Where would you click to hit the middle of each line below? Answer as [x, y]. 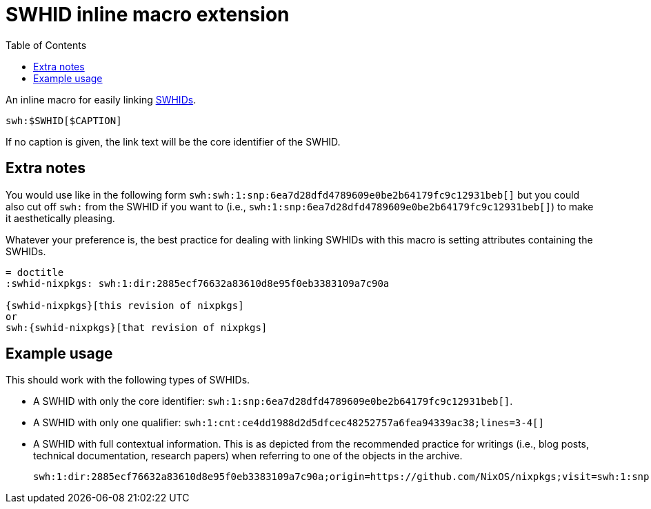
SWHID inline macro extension [148, 14]
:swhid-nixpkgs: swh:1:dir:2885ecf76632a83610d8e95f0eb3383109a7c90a [198, 283]
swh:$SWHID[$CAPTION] [64, 120]
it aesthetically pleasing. [60, 218]
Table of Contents [46, 45]
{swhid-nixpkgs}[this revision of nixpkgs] [125, 305]
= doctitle [35, 272]
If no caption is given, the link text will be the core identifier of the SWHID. [173, 141]
